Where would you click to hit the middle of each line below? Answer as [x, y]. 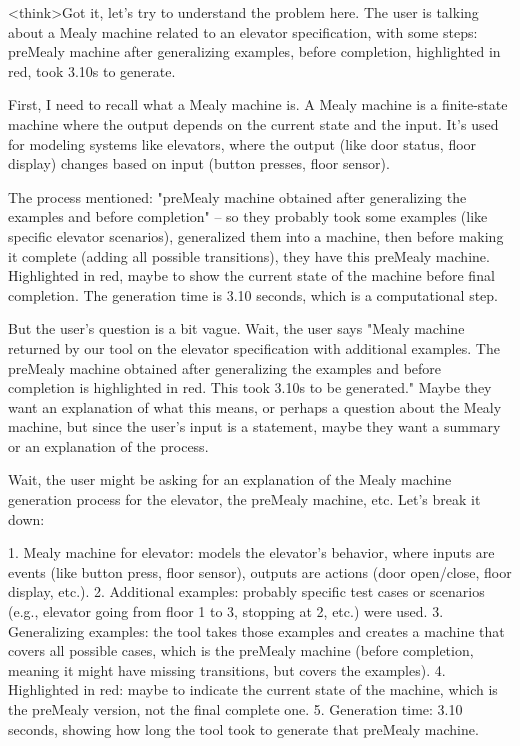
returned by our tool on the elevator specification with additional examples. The [254, 347]
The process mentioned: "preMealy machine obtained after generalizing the [237, 196]
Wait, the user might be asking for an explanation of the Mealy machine [230, 479]
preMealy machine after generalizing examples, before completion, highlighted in [254, 51]
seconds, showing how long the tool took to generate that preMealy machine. [243, 728]
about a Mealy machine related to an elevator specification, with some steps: [243, 31]
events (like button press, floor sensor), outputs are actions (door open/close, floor [260, 571]
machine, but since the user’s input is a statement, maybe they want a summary [254, 426]
